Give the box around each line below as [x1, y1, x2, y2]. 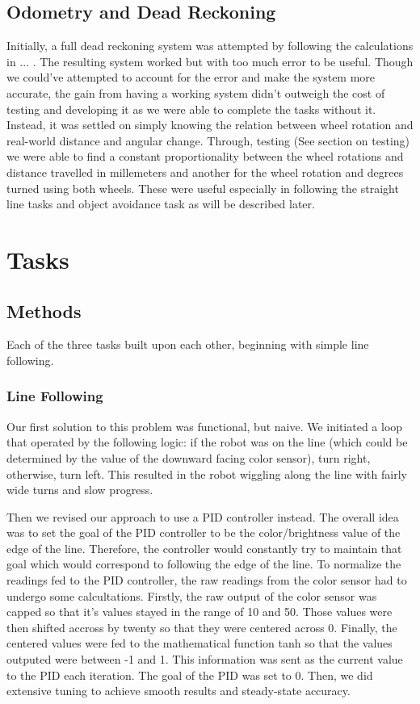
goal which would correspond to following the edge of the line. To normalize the [6, 555, 401, 572]
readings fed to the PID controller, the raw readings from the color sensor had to [6, 572, 407, 589]
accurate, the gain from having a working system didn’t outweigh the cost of [6, 84, 385, 101]
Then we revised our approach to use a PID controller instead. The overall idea [6, 508, 399, 525]
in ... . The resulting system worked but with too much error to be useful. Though [6, 52, 414, 69]
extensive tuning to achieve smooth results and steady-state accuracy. [6, 682, 351, 699]
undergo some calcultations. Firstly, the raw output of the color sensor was [6, 587, 377, 604]
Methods [6, 298, 82, 323]
